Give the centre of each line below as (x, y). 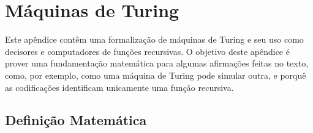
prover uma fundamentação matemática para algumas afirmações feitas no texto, (157, 63)
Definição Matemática (76, 120)
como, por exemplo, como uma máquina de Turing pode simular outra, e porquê (156, 75)
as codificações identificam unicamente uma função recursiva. (119, 87)
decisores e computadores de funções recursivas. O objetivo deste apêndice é (147, 51)
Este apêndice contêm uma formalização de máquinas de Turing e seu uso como (154, 39)
